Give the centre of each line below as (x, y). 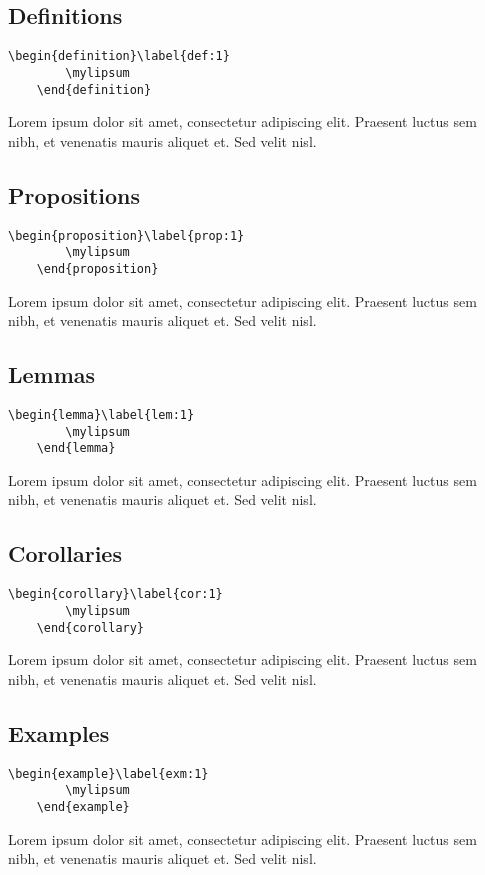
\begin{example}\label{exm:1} (108, 773)
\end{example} (83, 806)
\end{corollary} (90, 627)
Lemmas (52, 374)
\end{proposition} (97, 268)
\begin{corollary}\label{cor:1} (115, 594)
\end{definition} (94, 89)
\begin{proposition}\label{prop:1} (126, 235)
